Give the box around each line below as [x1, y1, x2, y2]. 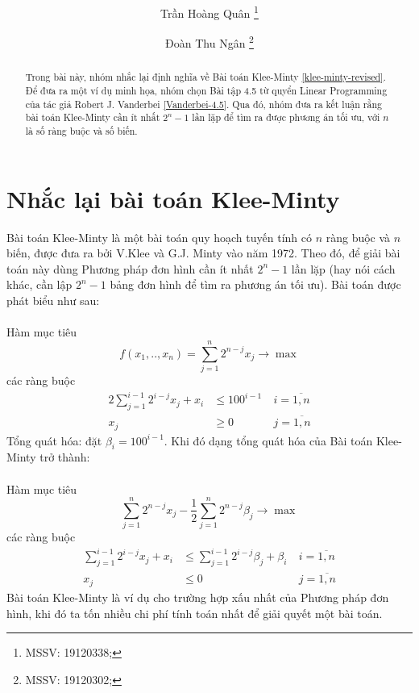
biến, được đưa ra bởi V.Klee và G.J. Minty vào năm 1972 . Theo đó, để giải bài [6, 244, 400, 261]
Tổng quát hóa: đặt [6, 432, 102, 449]
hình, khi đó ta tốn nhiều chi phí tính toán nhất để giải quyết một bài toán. [6, 604, 383, 621]
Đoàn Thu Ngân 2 [165, 32, 254, 52]
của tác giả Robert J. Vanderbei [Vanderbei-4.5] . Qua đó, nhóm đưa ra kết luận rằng [25, 97, 382, 111]
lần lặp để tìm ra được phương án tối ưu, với [192, 111, 380, 124]
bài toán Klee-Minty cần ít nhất [25, 111, 160, 124]
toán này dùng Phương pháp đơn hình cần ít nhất [6, 260, 254, 277]
